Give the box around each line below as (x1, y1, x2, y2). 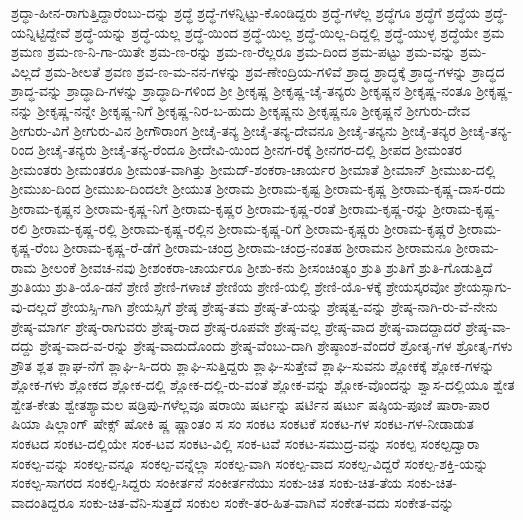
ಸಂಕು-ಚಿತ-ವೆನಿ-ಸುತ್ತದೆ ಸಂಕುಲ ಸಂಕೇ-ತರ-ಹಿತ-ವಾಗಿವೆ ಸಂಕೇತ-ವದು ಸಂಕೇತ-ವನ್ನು (78, 491, 454, 512)
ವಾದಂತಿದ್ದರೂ (11, 491, 75, 512)
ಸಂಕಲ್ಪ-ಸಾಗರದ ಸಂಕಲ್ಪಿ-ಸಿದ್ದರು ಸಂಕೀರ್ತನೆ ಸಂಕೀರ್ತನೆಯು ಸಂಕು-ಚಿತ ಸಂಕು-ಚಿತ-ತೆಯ (11, 472, 403, 493)
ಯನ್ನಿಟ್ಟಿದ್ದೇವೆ (11, 21, 70, 42)
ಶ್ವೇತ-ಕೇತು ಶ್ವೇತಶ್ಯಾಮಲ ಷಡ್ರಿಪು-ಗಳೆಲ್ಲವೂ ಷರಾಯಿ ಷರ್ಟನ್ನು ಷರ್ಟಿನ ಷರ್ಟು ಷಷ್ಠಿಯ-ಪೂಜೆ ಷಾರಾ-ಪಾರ (11, 393, 490, 414)
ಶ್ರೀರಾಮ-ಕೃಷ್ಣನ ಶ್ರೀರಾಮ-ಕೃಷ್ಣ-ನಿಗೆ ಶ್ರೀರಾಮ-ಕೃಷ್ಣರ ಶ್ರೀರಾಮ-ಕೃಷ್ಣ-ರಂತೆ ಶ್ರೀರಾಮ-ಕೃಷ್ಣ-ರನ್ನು (11, 197, 429, 218)
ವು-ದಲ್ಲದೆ (11, 295, 57, 316)
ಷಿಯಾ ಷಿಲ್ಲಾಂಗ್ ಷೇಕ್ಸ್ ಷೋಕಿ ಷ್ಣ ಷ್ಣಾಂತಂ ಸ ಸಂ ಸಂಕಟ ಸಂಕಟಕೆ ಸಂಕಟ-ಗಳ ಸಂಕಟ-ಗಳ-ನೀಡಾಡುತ (11, 413, 474, 434)
